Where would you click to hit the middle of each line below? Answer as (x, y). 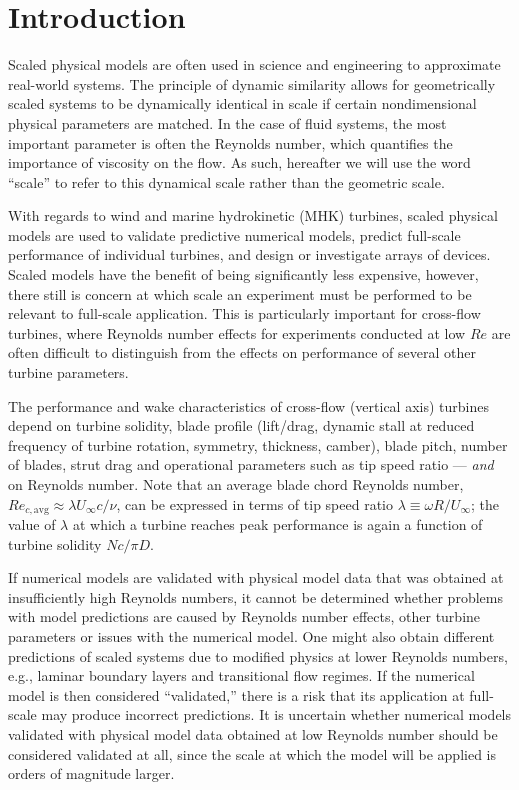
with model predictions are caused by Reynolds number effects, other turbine (244, 616)
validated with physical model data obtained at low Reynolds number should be (253, 733)
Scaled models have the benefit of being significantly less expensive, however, (243, 274)
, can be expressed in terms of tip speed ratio (254, 503)
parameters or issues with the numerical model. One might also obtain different (251, 636)
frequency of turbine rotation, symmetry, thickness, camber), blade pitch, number (258, 444)
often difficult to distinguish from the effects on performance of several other (242, 352)
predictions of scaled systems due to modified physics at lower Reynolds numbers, (258, 655)
